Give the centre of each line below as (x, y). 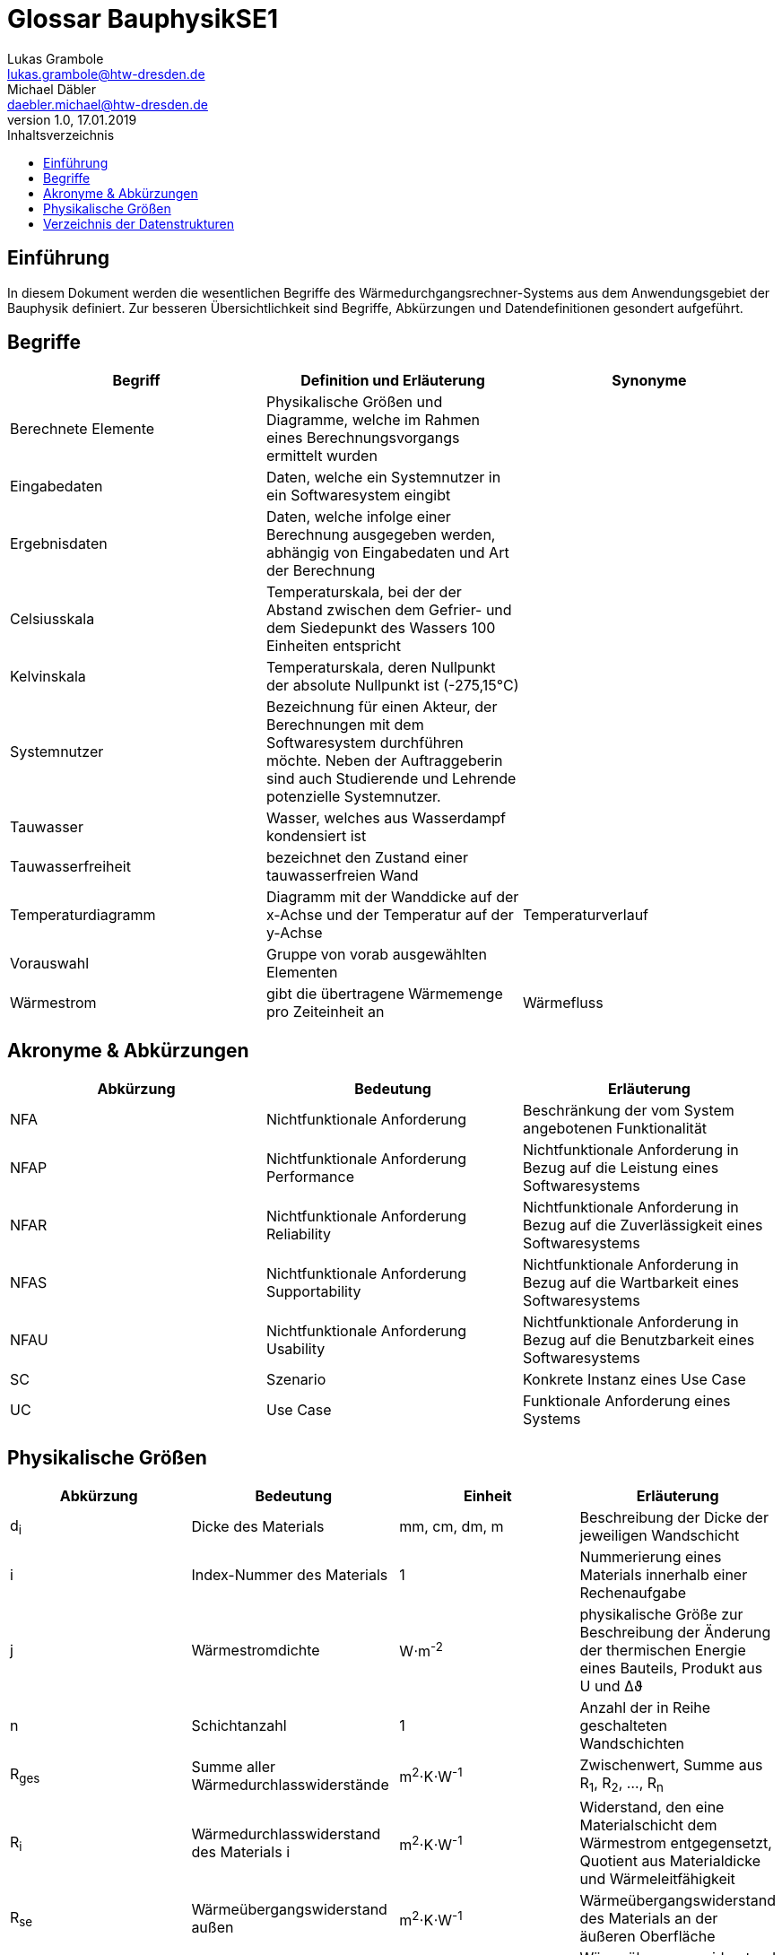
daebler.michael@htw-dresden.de (108, 104)
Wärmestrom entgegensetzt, (676, 1843)
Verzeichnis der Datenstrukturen (139, 223)
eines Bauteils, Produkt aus (671, 1668)
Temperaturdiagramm (83, 915)
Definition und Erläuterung (393, 381)
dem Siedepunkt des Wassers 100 (381, 628)
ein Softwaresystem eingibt (358, 495)
